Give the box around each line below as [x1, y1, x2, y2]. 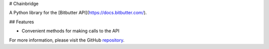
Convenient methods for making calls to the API [21, 28, 120, 34]
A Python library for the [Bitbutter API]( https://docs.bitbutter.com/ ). [9, 10, 147, 16]
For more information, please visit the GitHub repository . [9, 37, 125, 43]
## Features [9, 19, 34, 25]
